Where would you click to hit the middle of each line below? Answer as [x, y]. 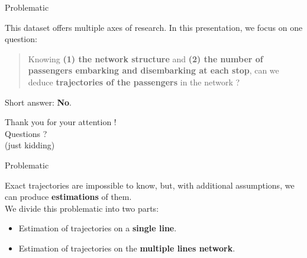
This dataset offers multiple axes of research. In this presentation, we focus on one [154, 27]
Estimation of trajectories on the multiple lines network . [127, 248]
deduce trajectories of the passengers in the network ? [134, 82]
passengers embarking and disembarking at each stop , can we [153, 70]
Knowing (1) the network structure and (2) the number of [146, 58]
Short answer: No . [38, 102]
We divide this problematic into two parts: [82, 208]
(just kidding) [30, 145]
